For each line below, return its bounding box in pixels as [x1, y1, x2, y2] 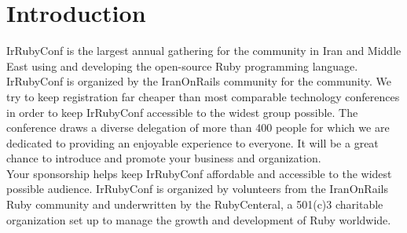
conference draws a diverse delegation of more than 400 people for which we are [6, 119, 390, 136]
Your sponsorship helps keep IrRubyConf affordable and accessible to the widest [6, 165, 392, 181]
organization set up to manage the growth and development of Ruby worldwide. [6, 211, 391, 228]
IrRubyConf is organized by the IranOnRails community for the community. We [6, 73, 391, 89]
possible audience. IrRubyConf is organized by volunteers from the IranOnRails [6, 180, 388, 197]
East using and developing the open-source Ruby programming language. [6, 57, 358, 74]
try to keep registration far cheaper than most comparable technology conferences [6, 88, 400, 104]
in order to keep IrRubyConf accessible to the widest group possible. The [6, 104, 358, 120]
